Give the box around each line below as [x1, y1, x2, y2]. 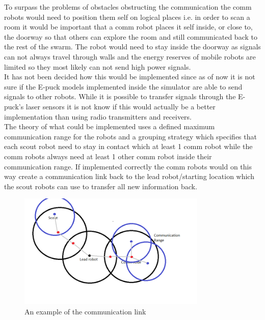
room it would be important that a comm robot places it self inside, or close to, [4, 21, 253, 32]
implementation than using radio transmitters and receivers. [4, 111, 192, 122]
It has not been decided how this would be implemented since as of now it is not [4, 71, 255, 82]
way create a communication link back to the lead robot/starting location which [4, 171, 254, 182]
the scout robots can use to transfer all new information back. [4, 181, 197, 191]
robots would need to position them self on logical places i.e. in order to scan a [4, 11, 250, 22]
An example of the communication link [24, 306, 146, 316]
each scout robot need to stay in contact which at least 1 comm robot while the [4, 141, 253, 152]
